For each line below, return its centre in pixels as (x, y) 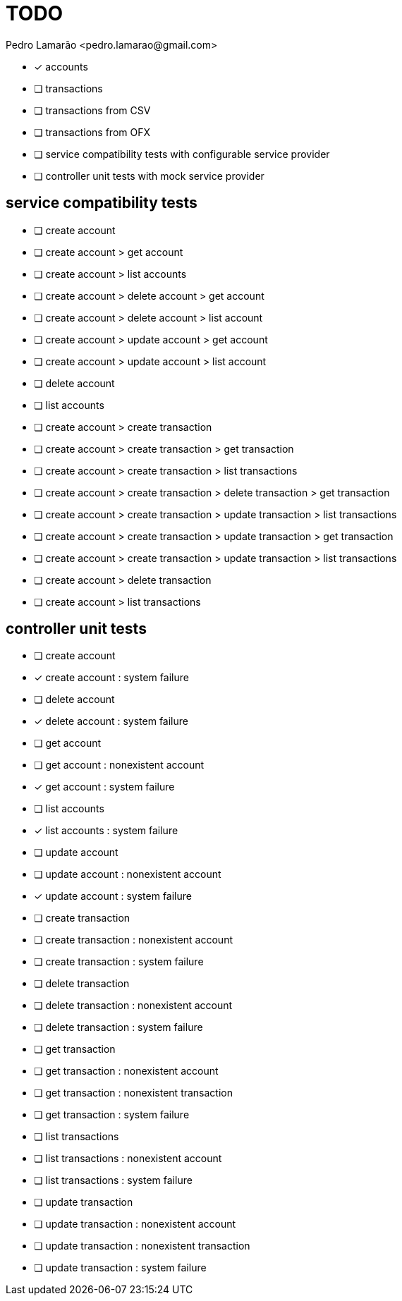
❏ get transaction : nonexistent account (126, 1071)
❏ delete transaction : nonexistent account (133, 1006)
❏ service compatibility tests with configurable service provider (182, 154)
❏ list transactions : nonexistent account (128, 1159)
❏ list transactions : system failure (113, 1180)
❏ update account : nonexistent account (128, 874)
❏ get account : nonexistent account (119, 765)
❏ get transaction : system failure (112, 1115)
